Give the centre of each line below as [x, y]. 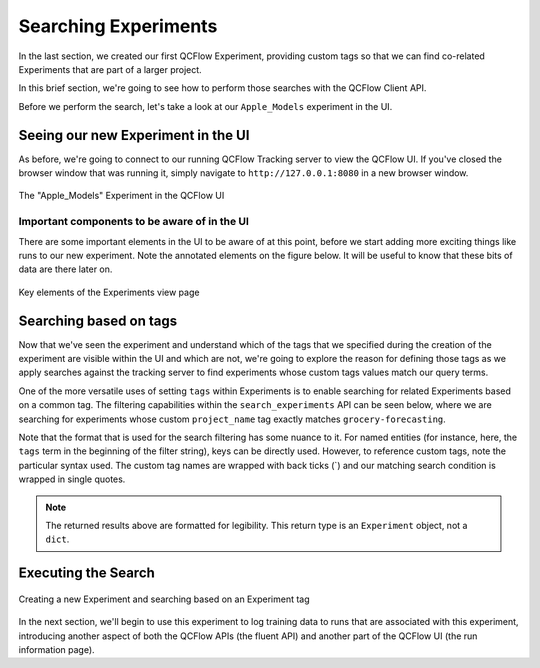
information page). [56, 649]
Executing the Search [86, 573]
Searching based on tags [98, 320]
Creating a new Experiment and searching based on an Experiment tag [164, 599]
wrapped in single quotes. [72, 479]
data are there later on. [65, 269]
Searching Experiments [118, 26]
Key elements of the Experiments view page [109, 292]
